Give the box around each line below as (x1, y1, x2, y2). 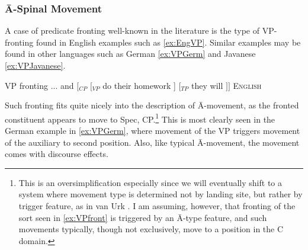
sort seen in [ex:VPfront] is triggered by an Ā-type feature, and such (18, 211, 267, 223)
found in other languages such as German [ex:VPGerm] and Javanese (5, 47, 256, 60)
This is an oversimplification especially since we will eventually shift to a (18, 176, 282, 188)
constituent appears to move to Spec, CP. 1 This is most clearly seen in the (5, 111, 275, 125)
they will (191, 79, 223, 91)
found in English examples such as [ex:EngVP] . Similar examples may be (36, 36, 301, 48)
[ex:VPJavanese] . (5, 59, 66, 71)
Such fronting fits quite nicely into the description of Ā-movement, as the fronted (5, 99, 299, 111)
